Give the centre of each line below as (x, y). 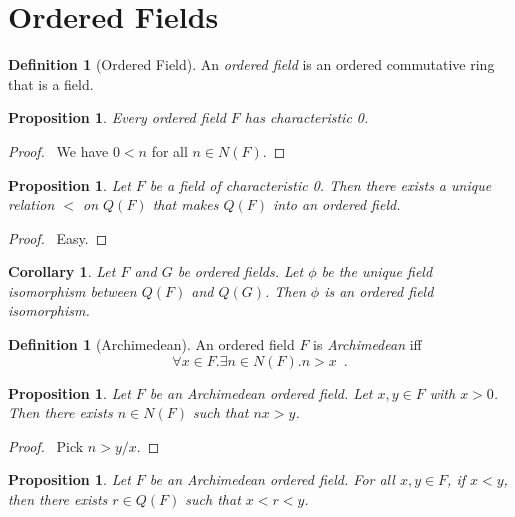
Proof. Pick (46, 445)
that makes (185, 204)
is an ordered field (379, 290)
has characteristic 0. (306, 117)
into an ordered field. (337, 204)
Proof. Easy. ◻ (58, 237)
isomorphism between (72, 290)
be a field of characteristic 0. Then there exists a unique (320, 184)
